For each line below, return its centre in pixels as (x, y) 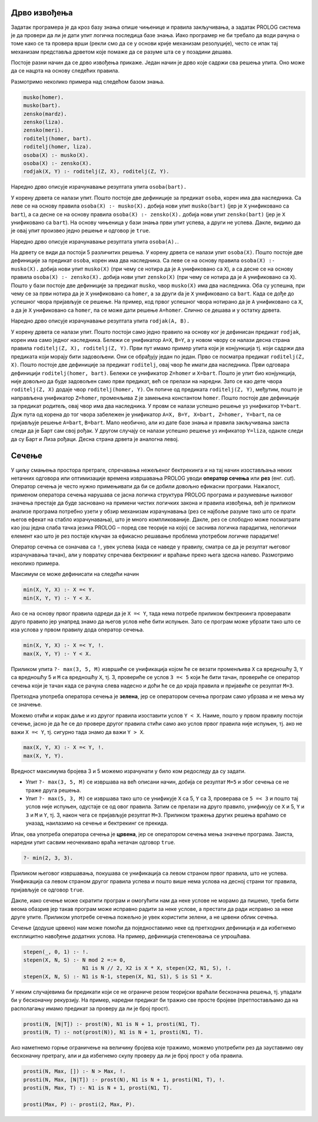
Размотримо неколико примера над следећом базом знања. (88, 81)
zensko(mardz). (45, 114)
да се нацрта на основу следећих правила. (65, 71)
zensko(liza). (44, 122)
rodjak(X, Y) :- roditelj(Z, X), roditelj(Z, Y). (96, 172)
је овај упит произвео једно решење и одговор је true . (80, 231)
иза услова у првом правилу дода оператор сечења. (77, 630)
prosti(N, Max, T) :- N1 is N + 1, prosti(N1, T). (98, 1088)
